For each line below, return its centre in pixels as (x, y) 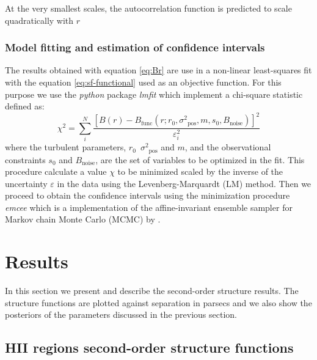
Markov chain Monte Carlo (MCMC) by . (83, 219)
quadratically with (39, 20)
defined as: (25, 106)
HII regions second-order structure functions (149, 347)
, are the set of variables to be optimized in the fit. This (200, 159)
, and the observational (228, 147)
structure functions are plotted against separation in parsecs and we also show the (158, 302)
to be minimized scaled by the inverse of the (200, 171)
